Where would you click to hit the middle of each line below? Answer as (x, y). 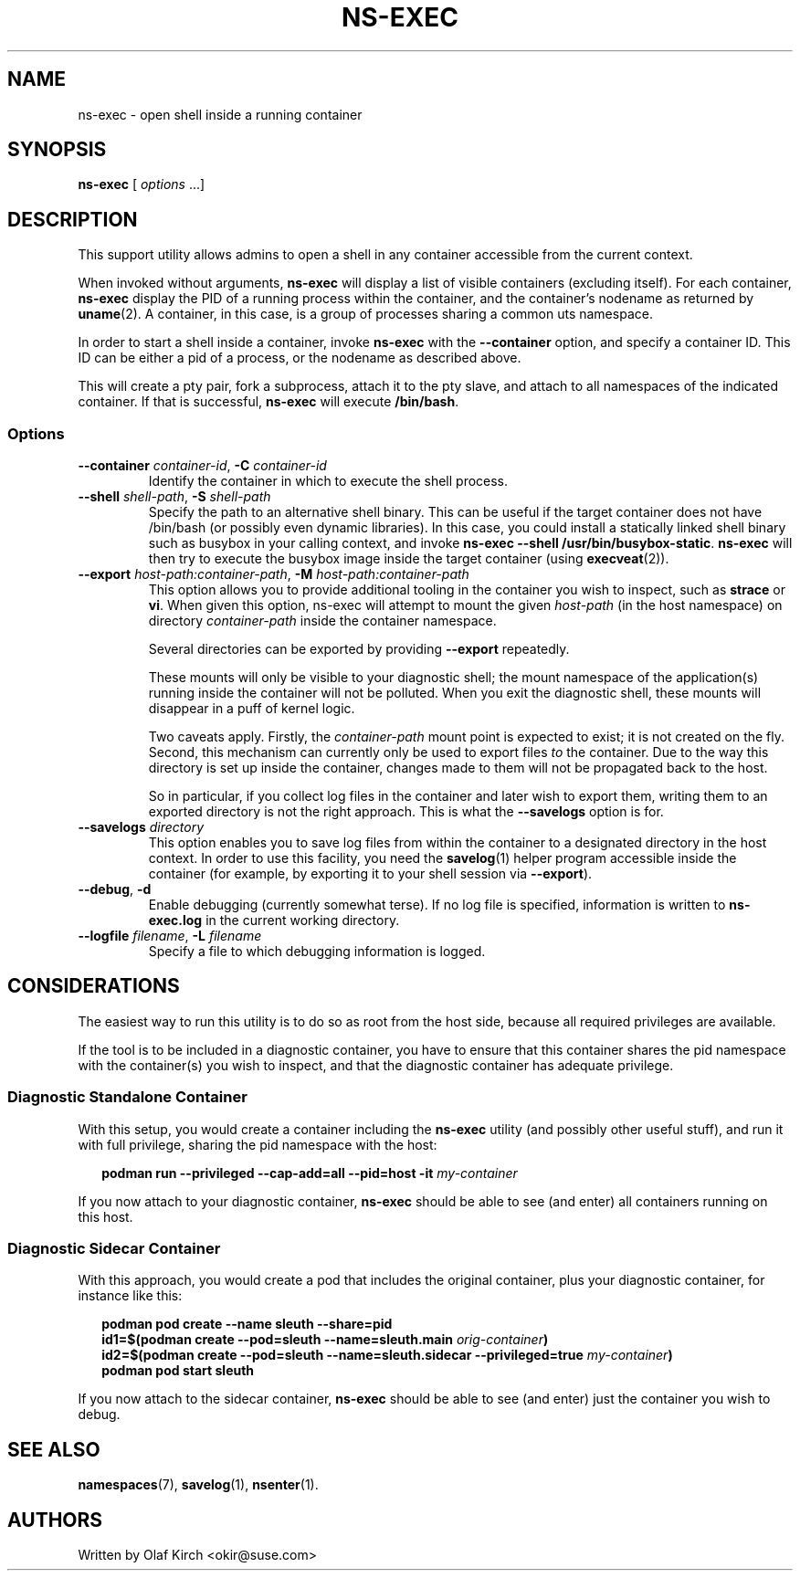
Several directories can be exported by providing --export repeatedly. (359, 649)
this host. (105, 1216)
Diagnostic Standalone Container (127, 1097)
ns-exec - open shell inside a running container (220, 114)
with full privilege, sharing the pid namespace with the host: (258, 1144)
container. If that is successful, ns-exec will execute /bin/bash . (268, 402)
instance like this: (130, 1296)
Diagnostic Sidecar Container (114, 1248)
